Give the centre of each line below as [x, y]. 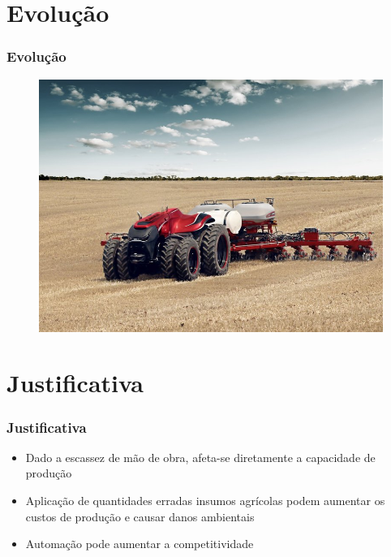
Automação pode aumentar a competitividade [140, 544]
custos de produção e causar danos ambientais [140, 516]
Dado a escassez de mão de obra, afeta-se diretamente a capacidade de [200, 457]
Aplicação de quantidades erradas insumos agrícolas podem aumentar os [205, 501]
